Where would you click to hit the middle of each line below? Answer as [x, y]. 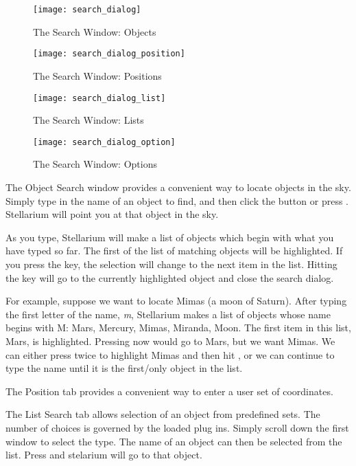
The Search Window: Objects [95, 31]
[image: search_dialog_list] [99, 98]
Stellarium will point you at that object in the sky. [112, 214]
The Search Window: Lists [88, 120]
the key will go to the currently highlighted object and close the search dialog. [170, 277]
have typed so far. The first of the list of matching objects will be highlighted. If [174, 251]
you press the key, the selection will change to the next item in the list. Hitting [171, 264]
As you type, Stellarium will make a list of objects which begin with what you [170, 237]
